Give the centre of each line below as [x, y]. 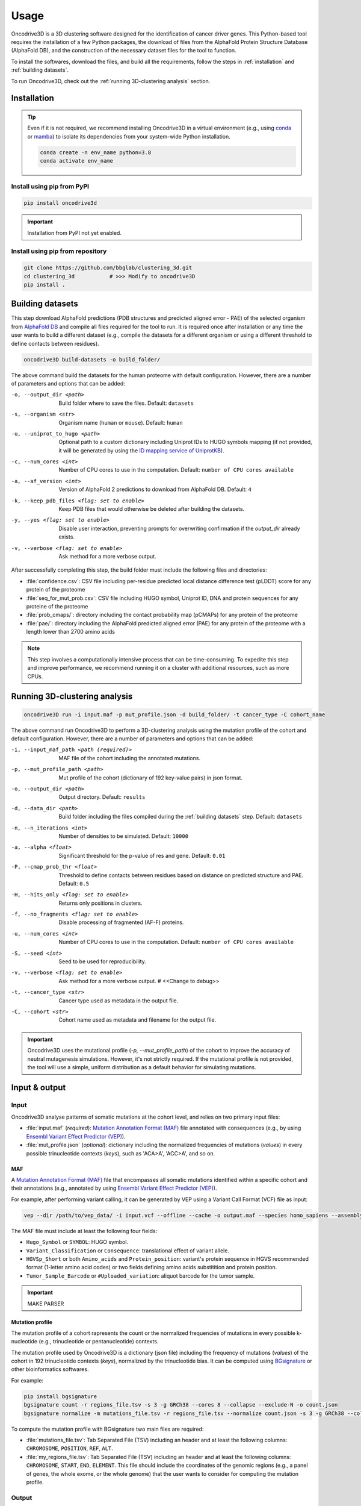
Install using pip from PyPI [50, 187]
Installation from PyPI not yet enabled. [74, 233]
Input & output [39, 1087]
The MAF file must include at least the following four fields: [84, 1231]
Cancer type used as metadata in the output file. [119, 1001]
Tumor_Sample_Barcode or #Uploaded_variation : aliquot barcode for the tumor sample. [140, 1276]
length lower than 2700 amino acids [71, 632]
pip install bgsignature [60, 1396]
